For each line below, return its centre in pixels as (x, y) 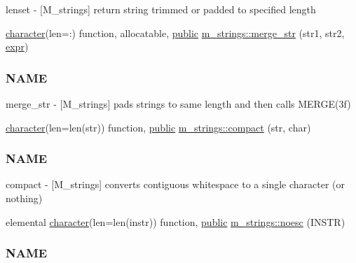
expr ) (17, 47)
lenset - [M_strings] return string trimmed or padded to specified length (161, 9)
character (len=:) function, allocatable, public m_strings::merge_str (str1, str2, (175, 33)
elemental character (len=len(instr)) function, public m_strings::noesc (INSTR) (176, 221)
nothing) (24, 198)
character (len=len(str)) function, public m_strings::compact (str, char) (158, 127)
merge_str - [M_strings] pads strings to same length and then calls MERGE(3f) (178, 104)
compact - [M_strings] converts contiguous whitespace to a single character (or (175, 184)
